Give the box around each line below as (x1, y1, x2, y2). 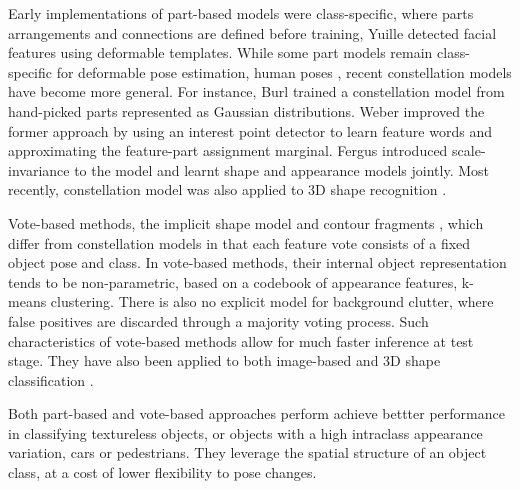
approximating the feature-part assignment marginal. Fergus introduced (8, 140, 448, 161)
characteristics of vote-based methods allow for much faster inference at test (8, 330, 474, 351)
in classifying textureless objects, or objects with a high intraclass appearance (8, 422, 483, 443)
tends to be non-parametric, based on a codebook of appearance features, (8, 271, 458, 292)
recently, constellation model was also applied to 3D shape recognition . (8, 179, 447, 200)
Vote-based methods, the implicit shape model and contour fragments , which (8, 212, 484, 233)
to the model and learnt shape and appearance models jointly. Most (74, 159, 490, 180)
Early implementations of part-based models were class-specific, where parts (8, 3, 474, 23)
